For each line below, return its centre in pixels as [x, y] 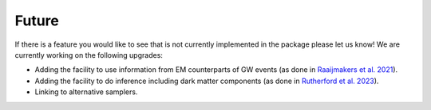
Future [37, 21]
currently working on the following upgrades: [89, 55]
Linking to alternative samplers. [86, 92]
